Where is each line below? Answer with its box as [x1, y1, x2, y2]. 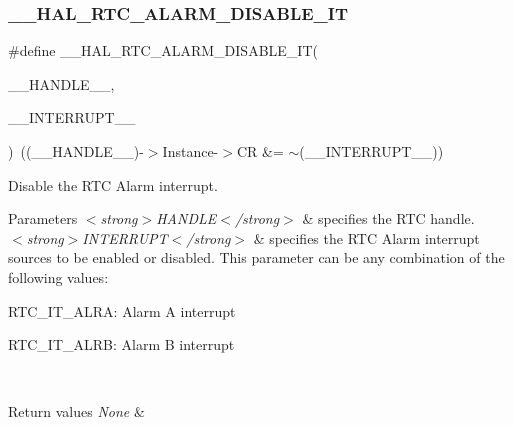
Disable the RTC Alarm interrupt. [8, 174, 218, 195]
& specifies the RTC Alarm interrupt [253, 227, 480, 248]
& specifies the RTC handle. [302, 208, 475, 229]
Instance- [162, 141, 219, 161]
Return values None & [8, 401, 145, 422]
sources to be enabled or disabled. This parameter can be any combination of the [8, 247, 505, 268]
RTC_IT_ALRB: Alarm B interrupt [8, 334, 235, 355]
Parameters [8, 208, 78, 229]
